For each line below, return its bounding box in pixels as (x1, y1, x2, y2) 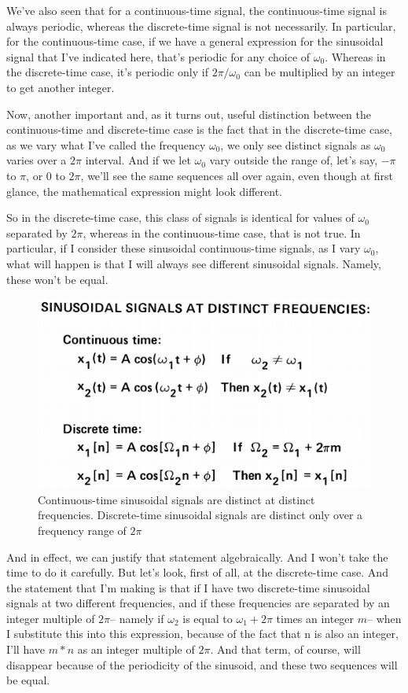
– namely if (110, 610, 164, 626)
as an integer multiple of (77, 641, 195, 658)
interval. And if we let (85, 152, 191, 168)
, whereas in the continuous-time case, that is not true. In (83, 224, 361, 241)
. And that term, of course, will (210, 641, 361, 658)
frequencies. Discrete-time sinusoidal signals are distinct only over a (38, 507, 363, 523)
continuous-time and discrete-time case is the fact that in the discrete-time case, (6, 121, 392, 138)
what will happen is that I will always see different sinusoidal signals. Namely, (6, 255, 381, 271)
